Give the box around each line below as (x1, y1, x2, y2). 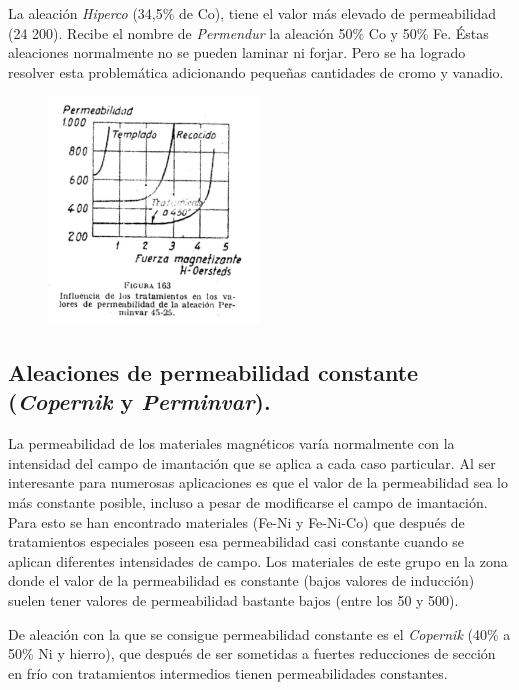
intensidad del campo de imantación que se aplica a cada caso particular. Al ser (8, 452, 496, 473)
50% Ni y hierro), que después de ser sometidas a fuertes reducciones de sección (8, 643, 496, 664)
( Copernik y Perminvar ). (8, 386, 271, 417)
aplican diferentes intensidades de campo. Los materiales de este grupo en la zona (8, 550, 508, 571)
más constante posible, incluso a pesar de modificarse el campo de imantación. (8, 491, 488, 512)
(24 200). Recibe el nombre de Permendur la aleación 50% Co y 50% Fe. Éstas (8, 22, 489, 43)
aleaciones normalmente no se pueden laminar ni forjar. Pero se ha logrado (8, 42, 466, 63)
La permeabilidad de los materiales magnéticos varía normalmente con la (8, 433, 455, 454)
